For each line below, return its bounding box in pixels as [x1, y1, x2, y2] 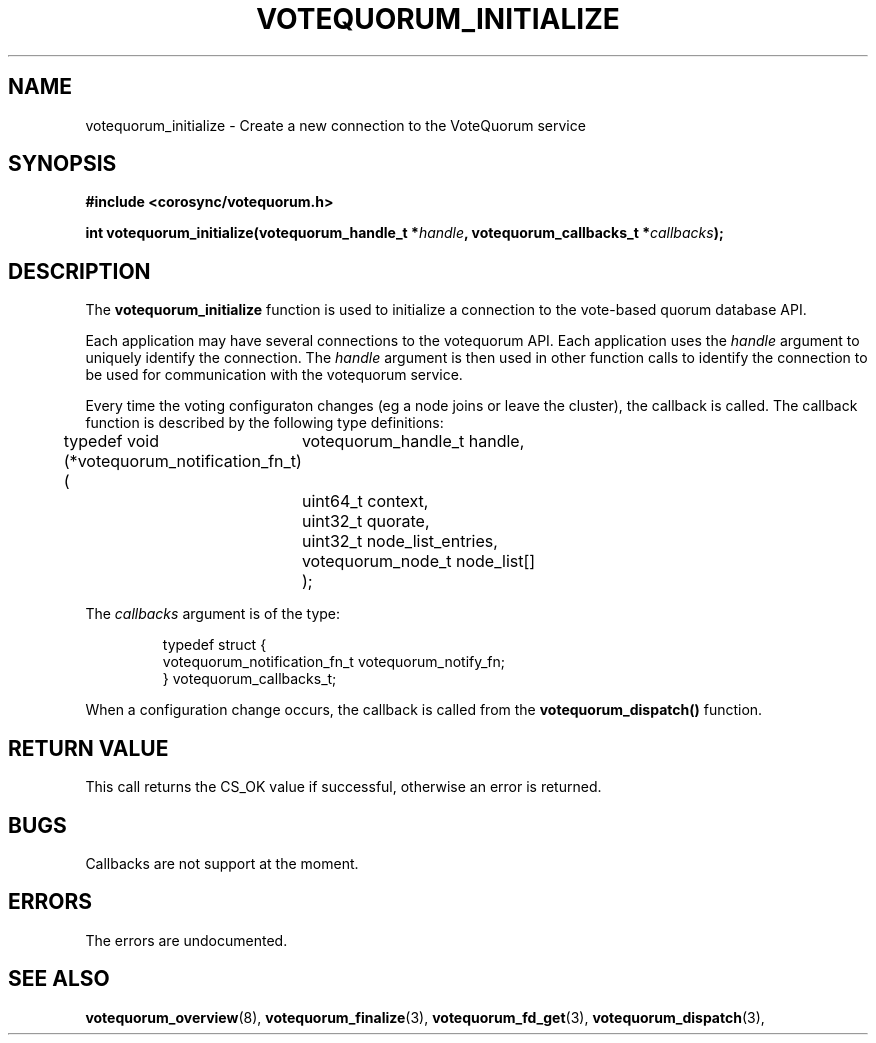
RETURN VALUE [8, 735, 169, 761]
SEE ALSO [8, 966, 110, 992]
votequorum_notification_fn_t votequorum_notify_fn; [162, 653, 506, 671]
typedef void [63, 431, 159, 452]
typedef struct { [162, 636, 267, 654]
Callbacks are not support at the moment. [85, 854, 359, 872]
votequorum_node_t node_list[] [301, 551, 536, 572]
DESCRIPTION [8, 258, 151, 284]
